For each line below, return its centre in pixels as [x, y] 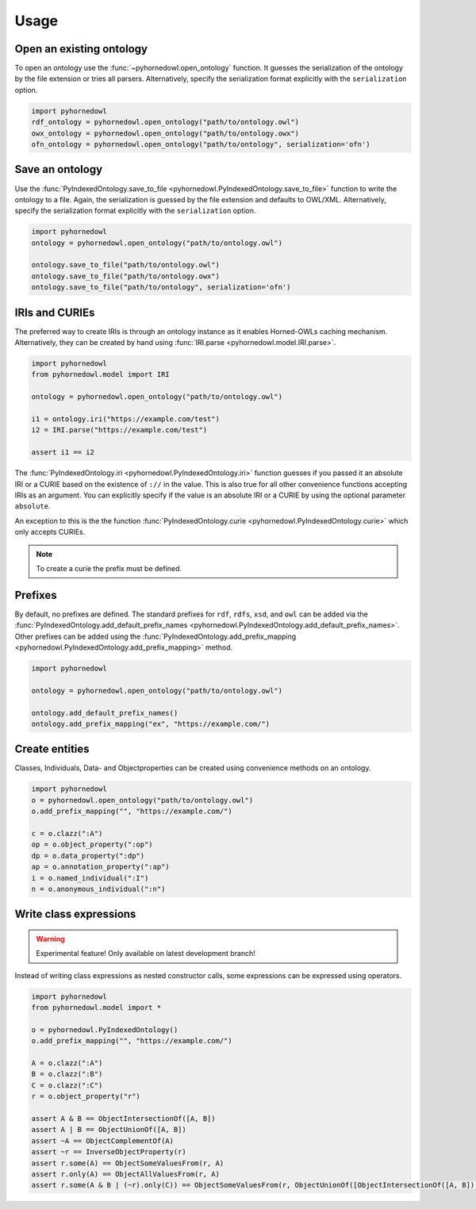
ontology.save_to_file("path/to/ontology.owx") [125, 276]
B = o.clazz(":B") [67, 1074]
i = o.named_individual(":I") [90, 878]
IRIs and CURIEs [55, 312]
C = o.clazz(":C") [67, 1085]
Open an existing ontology [81, 49]
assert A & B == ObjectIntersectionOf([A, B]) [123, 1119]
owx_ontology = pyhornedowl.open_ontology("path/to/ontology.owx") [165, 133]
